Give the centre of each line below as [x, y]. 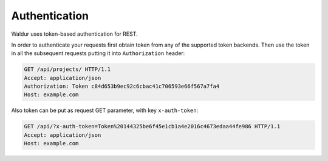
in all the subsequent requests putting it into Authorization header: [98, 53]
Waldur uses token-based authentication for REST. [74, 34]
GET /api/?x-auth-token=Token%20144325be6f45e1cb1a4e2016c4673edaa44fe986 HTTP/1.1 [152, 126]
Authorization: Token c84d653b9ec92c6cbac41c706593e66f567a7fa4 [122, 87]
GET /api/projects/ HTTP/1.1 [67, 69]
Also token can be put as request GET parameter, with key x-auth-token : [105, 110]
